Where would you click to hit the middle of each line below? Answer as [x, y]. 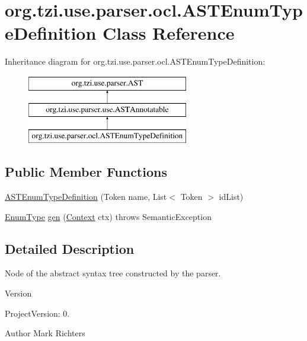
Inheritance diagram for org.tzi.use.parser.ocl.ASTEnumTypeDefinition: [135, 61]
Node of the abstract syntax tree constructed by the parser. [113, 273]
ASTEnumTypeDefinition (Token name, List [86, 197]
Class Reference [169, 33]
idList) [231, 197]
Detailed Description [70, 248]
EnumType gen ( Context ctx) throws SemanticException [108, 216]
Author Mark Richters [45, 333]
